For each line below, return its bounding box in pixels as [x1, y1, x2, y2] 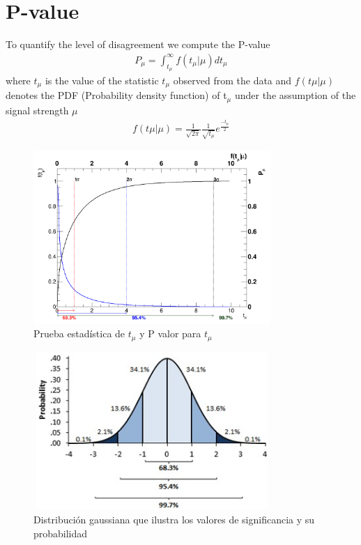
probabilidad [33, 525, 88, 540]
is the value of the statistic [45, 72, 159, 87]
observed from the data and [173, 72, 292, 87]
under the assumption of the [234, 88, 356, 102]
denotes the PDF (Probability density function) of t [6, 88, 227, 102]
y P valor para [139, 326, 201, 341]
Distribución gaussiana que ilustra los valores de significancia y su [33, 512, 315, 527]
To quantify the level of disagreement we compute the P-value [6, 37, 270, 52]
